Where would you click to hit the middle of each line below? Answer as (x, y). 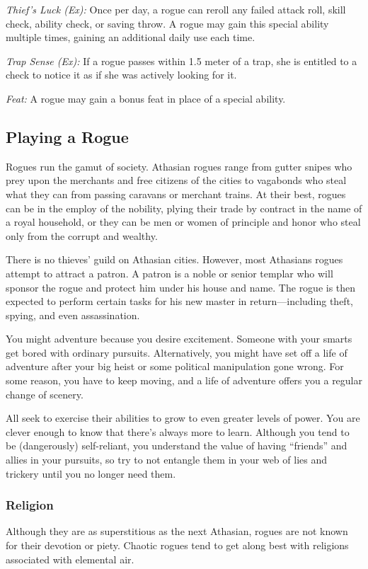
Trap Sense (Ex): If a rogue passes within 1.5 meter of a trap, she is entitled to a (182, 61)
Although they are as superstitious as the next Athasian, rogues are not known (177, 531)
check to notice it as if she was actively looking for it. (121, 75)
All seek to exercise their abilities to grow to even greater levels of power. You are (183, 418)
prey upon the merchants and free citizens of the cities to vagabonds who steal (176, 180)
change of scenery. (45, 394)
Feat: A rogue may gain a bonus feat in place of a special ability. (146, 98)
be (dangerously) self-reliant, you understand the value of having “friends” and (177, 446)
